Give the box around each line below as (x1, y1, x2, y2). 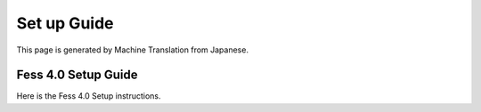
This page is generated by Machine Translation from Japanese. (16, 44, 249, 55)
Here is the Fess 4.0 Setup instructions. (16, 91, 161, 101)
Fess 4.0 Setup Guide (16, 68, 138, 83)
